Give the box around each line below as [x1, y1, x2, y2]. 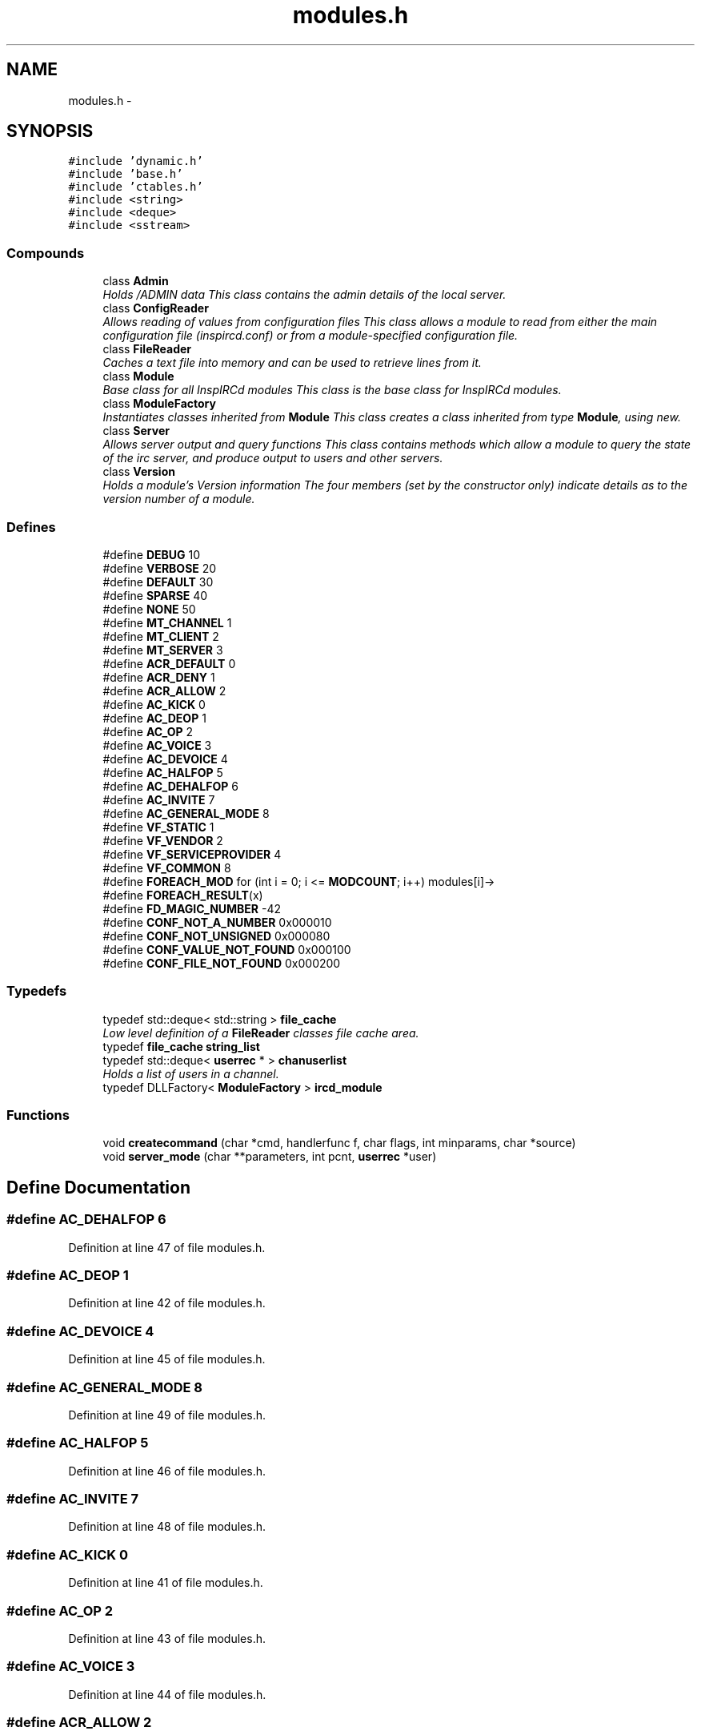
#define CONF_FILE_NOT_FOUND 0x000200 [102, 956, 341, 970]
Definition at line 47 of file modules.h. [68, 1240, 266, 1254]
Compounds [6, 244, 85, 261]
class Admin [102, 274, 169, 288]
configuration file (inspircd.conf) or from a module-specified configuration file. [102, 328, 519, 343]
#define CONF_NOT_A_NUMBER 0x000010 [102, 915, 332, 929]
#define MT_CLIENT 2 [102, 629, 219, 643]
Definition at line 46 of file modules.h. [68, 1463, 266, 1478]
